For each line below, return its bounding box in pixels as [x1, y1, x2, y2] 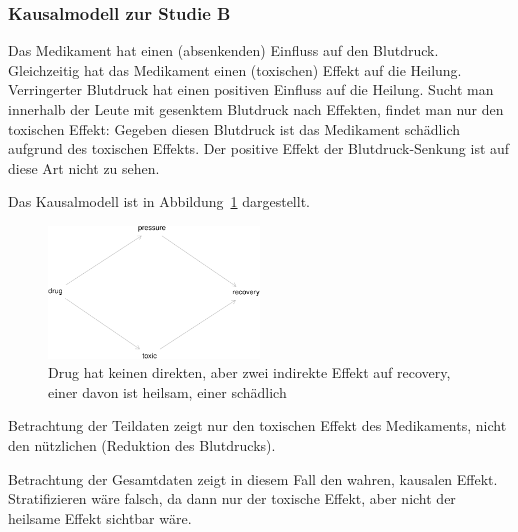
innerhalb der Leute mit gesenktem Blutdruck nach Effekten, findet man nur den [8, 99, 504, 119]
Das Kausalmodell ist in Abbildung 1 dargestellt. [8, 191, 310, 212]
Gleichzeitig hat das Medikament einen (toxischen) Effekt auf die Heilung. [8, 59, 462, 80]
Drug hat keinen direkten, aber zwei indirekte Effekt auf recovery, [48, 362, 451, 383]
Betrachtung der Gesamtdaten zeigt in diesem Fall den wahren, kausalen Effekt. [8, 468, 498, 489]
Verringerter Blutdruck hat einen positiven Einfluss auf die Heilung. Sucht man [8, 79, 494, 100]
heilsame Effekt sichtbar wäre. [8, 507, 192, 528]
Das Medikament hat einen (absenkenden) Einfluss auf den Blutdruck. [8, 40, 439, 61]
